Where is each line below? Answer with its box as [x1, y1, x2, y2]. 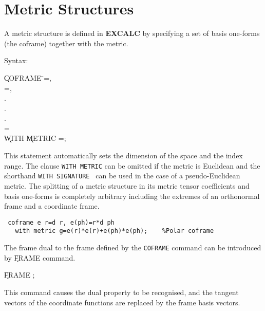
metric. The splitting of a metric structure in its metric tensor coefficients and [4, 180, 250, 191]
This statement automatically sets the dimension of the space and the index [4, 150, 243, 161]
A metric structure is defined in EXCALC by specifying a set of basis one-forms [4, 28, 260, 39]
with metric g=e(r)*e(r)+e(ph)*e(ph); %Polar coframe [15, 227, 214, 235]
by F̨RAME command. [4, 252, 75, 263]
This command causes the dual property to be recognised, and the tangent [4, 286, 239, 297]
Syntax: [4, 55, 28, 66]
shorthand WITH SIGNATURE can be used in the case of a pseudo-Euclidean [4, 170, 240, 181]
